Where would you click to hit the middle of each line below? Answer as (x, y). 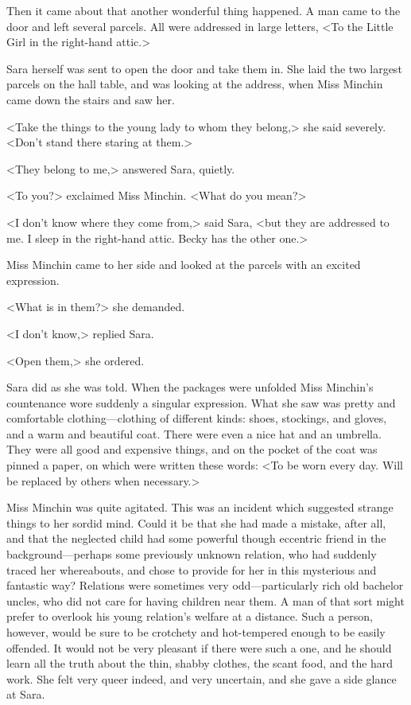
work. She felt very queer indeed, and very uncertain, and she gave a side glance (202, 678)
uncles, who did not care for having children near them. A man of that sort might (205, 600)
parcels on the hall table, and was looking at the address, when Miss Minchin (195, 84)
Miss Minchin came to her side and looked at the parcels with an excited (184, 265)
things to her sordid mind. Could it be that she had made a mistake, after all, (196, 522)
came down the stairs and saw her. (91, 99)
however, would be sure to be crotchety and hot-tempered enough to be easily (196, 632)
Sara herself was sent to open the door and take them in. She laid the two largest (204, 68)
